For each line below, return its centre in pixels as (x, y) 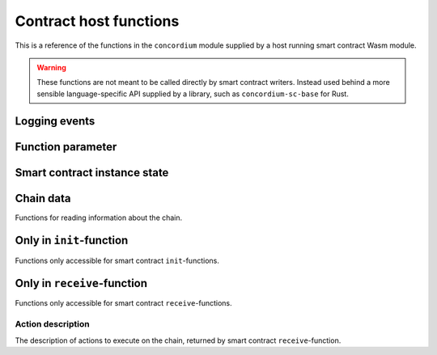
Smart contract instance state (92, 173)
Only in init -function (72, 241)
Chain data (43, 198)
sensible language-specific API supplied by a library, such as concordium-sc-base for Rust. (193, 94)
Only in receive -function (81, 283)
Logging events (55, 121)
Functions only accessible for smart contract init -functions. (117, 260)
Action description (52, 324)
